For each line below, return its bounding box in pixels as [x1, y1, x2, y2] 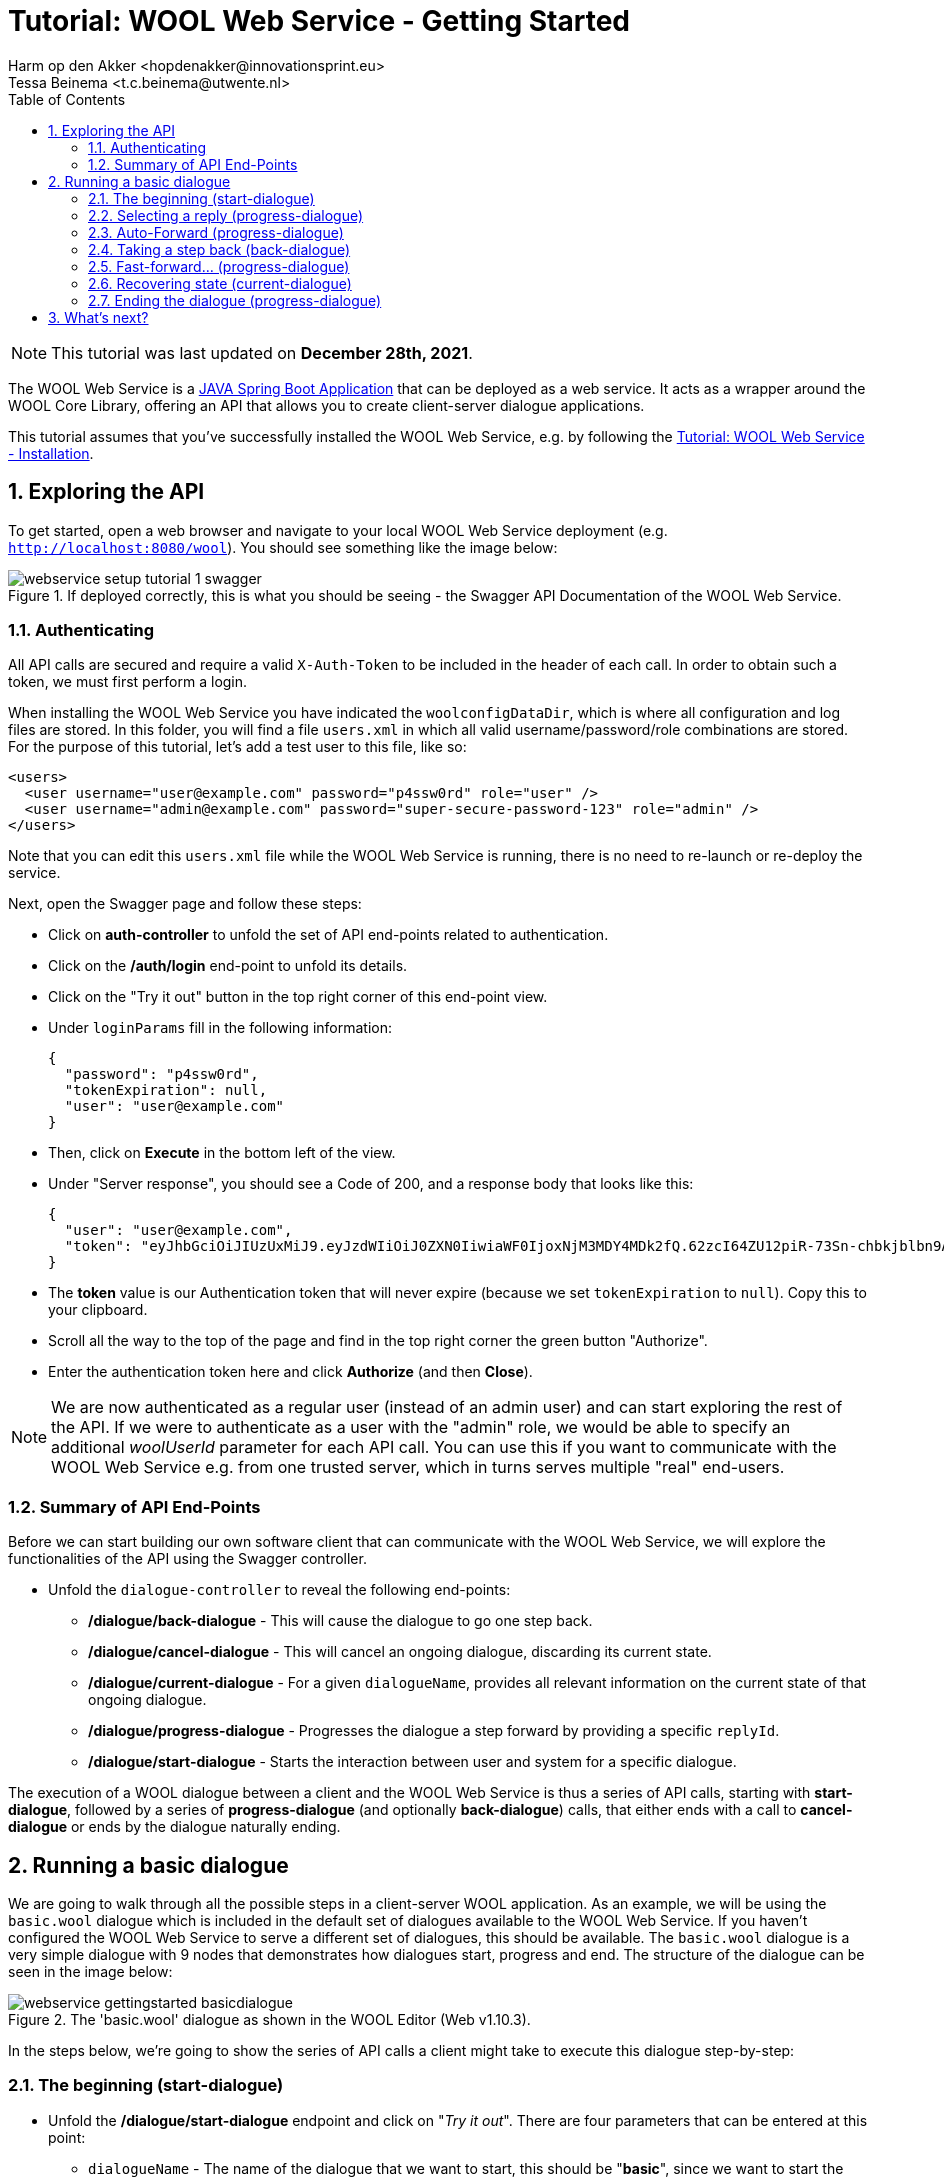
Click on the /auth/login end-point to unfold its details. [48, 957, 408, 975]
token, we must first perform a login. [8, 673, 248, 691]
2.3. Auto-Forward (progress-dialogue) [88, 223, 344, 241]
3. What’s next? [48, 308, 149, 326]
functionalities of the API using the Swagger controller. [8, 1550, 367, 1568]
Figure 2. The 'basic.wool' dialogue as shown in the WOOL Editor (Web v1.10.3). [8, 2010, 531, 2028]
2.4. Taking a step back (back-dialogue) [88, 240, 351, 258]
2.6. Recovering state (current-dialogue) [88, 274, 352, 292]
